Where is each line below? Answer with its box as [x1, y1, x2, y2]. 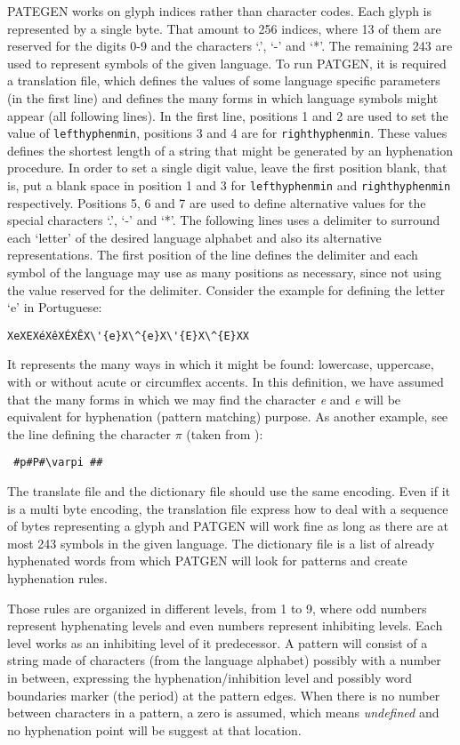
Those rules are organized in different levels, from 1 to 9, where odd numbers [7, 598, 427, 617]
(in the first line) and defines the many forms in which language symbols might [7, 88, 439, 107]
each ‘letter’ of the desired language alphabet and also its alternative [7, 228, 382, 246]
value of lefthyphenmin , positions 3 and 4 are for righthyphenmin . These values [7, 124, 448, 142]
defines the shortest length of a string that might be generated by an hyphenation [7, 140, 453, 159]
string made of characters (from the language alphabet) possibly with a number [7, 651, 441, 669]
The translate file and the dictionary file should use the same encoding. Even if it [7, 482, 450, 501]
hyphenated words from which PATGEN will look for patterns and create [7, 551, 408, 570]
